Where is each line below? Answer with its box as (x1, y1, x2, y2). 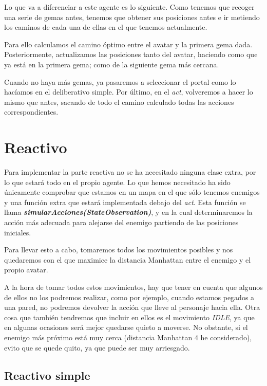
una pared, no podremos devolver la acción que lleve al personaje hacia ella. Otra (4, 302, 260, 313)
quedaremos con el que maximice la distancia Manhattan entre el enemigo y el (4, 254, 251, 265)
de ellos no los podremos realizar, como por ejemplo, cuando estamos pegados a (4, 291, 255, 302)
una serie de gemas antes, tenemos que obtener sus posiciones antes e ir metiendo (4, 11, 260, 22)
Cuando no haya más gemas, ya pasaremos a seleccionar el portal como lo (4, 76, 236, 87)
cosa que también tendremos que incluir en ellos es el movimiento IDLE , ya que (4, 311, 255, 322)
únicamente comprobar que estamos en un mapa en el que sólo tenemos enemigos (4, 187, 260, 197)
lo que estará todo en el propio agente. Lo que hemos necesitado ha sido (4, 176, 231, 187)
